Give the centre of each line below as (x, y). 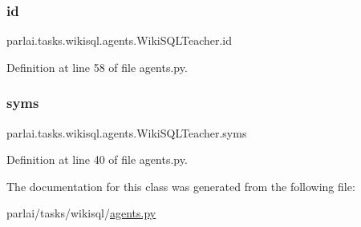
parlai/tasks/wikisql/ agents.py (81, 213)
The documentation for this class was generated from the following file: (181, 186)
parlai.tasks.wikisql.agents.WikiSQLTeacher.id (120, 40)
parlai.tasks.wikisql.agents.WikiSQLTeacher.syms (127, 132)
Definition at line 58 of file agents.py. (97, 67)
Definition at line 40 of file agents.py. (97, 159)
